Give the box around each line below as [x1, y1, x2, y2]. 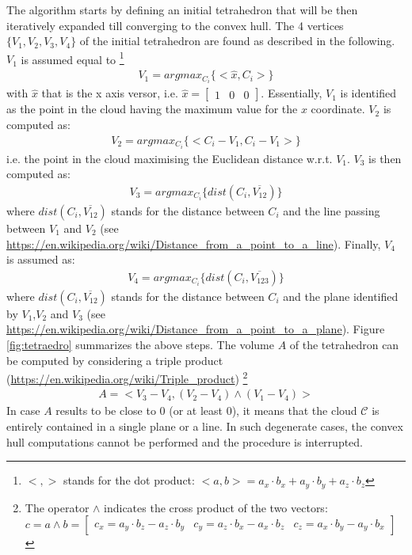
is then [368, 150, 402, 166]
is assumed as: [6, 251, 75, 268]
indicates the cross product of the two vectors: [104, 499, 328, 515]
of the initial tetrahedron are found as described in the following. [79, 32, 395, 49]
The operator [25, 499, 90, 515]
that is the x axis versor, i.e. [41, 85, 178, 101]
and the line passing [283, 202, 380, 219]
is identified [340, 85, 396, 101]
